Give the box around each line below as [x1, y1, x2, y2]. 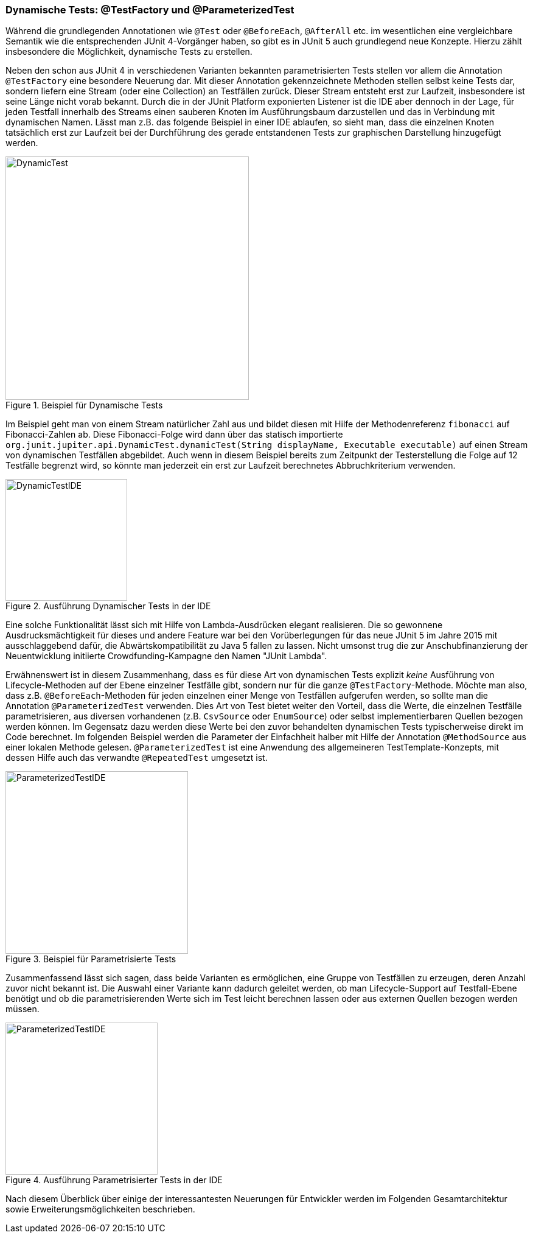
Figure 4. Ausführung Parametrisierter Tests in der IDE [5, 1175, 223, 1186]
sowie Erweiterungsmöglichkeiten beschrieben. [5, 1204, 195, 1215]
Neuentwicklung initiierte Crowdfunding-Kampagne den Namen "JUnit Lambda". [5, 651, 327, 662]
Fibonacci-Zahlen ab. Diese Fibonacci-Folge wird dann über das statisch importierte [5, 429, 343, 440]
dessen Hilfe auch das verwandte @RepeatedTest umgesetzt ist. [5, 752, 268, 763]
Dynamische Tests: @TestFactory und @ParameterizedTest [5, 4, 294, 16]
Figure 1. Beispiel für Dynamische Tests [5, 400, 163, 411]
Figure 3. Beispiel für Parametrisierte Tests [5, 954, 176, 965]
